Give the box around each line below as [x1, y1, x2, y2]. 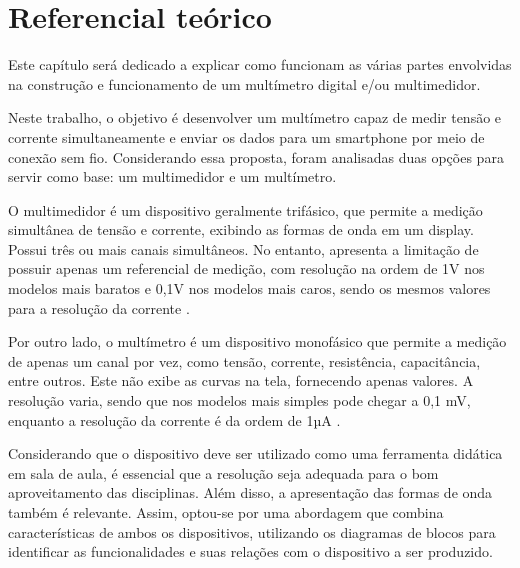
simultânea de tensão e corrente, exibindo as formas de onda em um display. [8, 219, 474, 240]
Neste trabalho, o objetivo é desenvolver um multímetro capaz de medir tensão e [8, 107, 502, 128]
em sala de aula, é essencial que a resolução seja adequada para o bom [8, 462, 439, 483]
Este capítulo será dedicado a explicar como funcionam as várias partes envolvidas [8, 54, 512, 75]
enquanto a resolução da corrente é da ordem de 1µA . [8, 409, 341, 430]
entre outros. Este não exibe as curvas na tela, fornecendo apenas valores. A [8, 370, 474, 391]
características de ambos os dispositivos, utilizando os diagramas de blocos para [8, 521, 496, 542]
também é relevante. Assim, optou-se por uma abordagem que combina [8, 502, 444, 522]
